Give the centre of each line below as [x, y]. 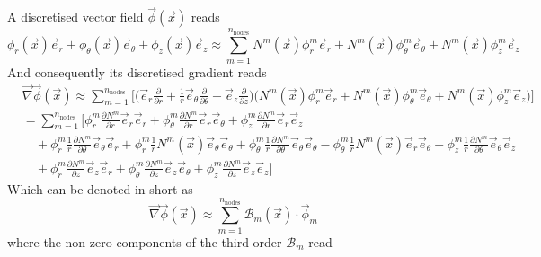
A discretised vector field [75, 17]
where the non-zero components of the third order [145, 241]
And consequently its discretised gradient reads [137, 71]
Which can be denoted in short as [100, 188]
